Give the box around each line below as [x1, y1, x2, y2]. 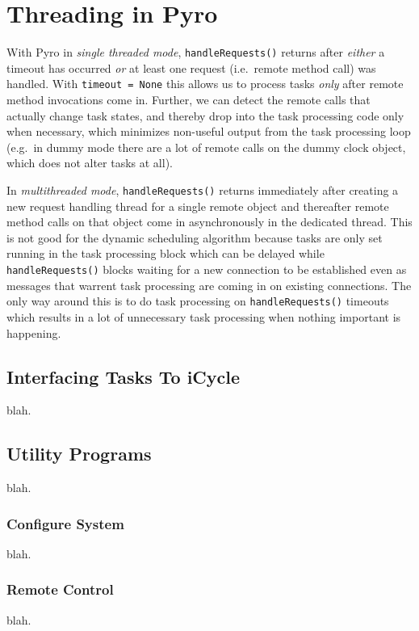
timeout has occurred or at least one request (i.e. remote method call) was [6, 59, 376, 76]
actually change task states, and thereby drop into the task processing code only [6, 107, 404, 124]
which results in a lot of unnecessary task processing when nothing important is [6, 308, 401, 325]
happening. [6, 324, 61, 341]
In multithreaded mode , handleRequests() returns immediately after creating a [6, 182, 399, 198]
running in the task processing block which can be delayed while [6, 245, 325, 262]
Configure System [6, 513, 124, 533]
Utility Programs [6, 441, 152, 466]
